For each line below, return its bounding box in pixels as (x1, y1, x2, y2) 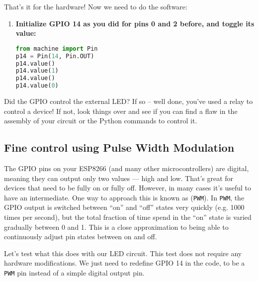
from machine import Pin (15, 45, 98, 52)
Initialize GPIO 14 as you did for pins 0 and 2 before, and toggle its (15, 18, 255, 28)
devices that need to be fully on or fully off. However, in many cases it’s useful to (4, 183, 252, 193)
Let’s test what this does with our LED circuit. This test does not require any (4, 248, 242, 258)
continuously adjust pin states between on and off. (4, 231, 157, 242)
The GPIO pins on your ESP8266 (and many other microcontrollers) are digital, (4, 163, 249, 174)
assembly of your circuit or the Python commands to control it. (4, 115, 197, 126)
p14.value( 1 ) (15, 67, 59, 75)
